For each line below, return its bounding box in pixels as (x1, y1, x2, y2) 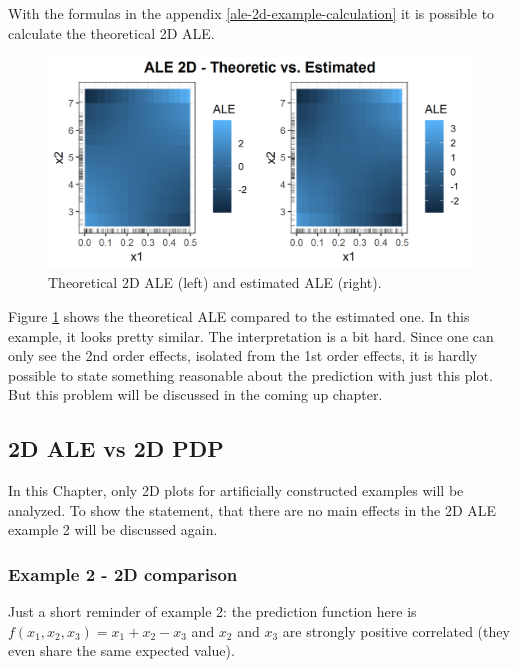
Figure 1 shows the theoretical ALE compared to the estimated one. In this (8, 305, 470, 326)
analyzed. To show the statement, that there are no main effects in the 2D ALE (8, 499, 497, 520)
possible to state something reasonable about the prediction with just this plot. (8, 364, 493, 385)
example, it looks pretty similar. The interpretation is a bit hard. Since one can (8, 325, 494, 346)
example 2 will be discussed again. (8, 519, 218, 540)
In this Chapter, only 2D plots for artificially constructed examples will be (8, 480, 464, 501)
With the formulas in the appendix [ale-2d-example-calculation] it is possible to (8, 3, 495, 23)
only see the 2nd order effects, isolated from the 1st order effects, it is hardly (8, 345, 478, 366)
